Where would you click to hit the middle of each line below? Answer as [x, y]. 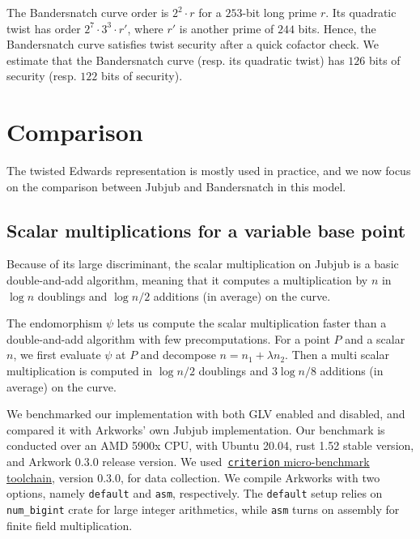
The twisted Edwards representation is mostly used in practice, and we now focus [209, 171]
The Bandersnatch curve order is [88, 12]
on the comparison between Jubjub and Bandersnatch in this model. [176, 186]
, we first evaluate [57, 355]
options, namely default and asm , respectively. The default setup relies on [195, 493]
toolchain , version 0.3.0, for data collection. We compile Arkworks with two [193, 477]
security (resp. [42, 76]
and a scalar [375, 338]
